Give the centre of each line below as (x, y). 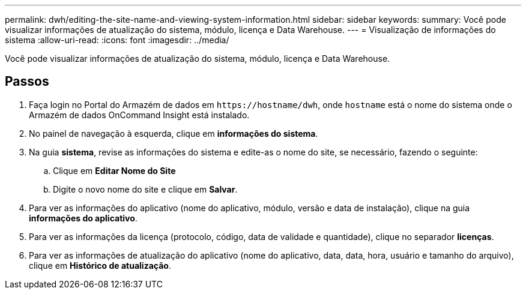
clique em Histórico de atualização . (100, 265)
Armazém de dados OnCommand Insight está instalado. (139, 115)
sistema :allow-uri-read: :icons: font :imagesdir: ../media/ (117, 40)
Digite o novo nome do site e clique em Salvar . (145, 189)
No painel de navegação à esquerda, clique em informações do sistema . (174, 133)
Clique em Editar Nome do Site (114, 170)
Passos (27, 82)
